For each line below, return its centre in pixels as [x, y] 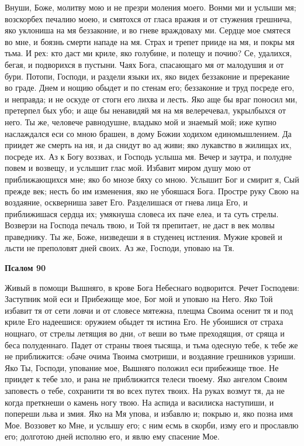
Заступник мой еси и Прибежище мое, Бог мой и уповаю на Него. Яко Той [139, 299]
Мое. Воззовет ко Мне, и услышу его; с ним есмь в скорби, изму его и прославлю [152, 425]
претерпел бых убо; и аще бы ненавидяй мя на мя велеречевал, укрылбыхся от [145, 110]
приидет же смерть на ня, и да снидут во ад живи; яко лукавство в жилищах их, [148, 145]
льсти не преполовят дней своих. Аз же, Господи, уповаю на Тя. [120, 248]
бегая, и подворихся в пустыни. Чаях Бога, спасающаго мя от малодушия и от [144, 64]
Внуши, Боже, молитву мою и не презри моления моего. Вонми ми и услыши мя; [151, 7]
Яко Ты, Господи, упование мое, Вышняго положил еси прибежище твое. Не [142, 367]
